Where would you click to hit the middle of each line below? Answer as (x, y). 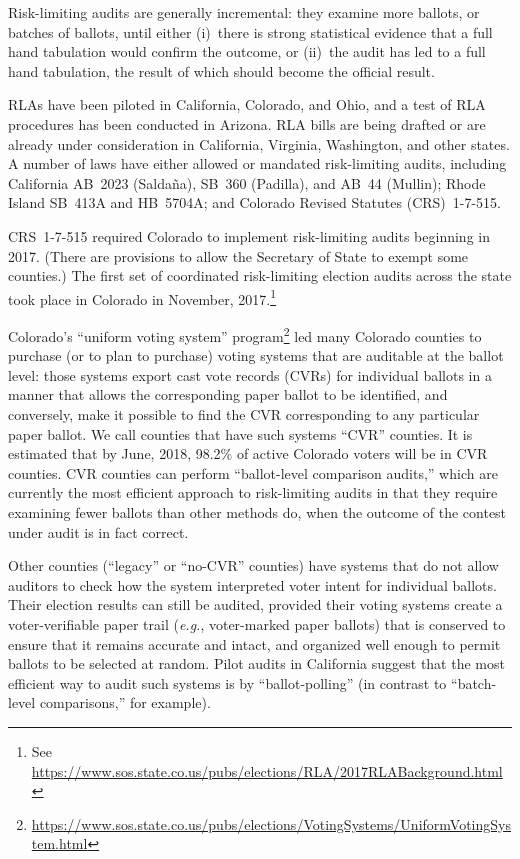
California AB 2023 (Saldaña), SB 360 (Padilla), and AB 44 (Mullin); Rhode (247, 182)
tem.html (59, 843)
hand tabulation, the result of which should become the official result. (221, 70)
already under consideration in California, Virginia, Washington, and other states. (259, 143)
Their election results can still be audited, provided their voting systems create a (255, 604)
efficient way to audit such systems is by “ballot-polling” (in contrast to (227, 682)
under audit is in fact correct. (98, 531)
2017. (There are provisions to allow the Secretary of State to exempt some (238, 255)
